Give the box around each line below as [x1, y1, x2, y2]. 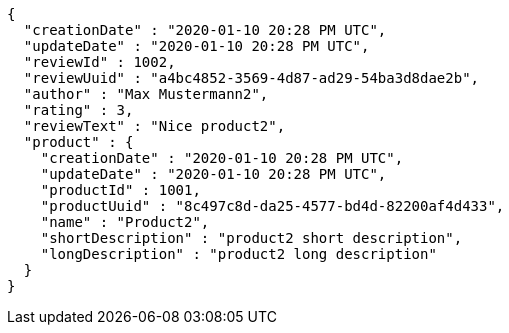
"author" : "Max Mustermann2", [23, 86, 269, 102]
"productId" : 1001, [40, 182, 201, 198]
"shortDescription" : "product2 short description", [40, 230, 463, 246]
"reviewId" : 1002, [23, 54, 176, 70]
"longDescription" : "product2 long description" [40, 246, 437, 262]
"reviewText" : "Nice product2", [23, 118, 286, 134]
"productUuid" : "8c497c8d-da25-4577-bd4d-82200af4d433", [40, 198, 505, 214]
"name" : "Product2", [40, 214, 210, 230]
